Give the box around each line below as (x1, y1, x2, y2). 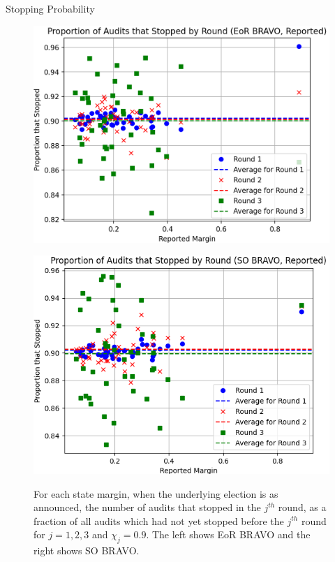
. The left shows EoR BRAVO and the (146, 527, 311, 542)
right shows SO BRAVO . (33, 543, 140, 558)
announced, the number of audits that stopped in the (33, 500, 261, 515)
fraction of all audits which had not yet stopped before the (33, 513, 284, 528)
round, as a (278, 500, 327, 515)
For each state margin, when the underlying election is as (33, 486, 278, 501)
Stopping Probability (6, 1, 95, 15)
